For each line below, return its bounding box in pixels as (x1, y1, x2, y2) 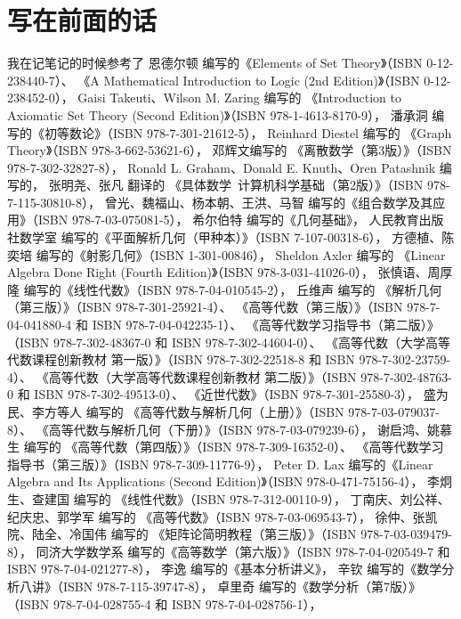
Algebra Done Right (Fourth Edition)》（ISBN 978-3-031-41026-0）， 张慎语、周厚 (7, 263, 453, 281)
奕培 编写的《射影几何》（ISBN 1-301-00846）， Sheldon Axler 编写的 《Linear (7, 245, 446, 264)
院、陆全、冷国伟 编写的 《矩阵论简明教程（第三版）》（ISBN (7, 525, 357, 543)
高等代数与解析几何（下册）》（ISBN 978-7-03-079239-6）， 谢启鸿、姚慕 (48, 419, 452, 438)
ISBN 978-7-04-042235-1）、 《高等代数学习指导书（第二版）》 (92, 315, 440, 334)
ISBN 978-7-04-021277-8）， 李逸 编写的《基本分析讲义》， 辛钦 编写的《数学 (7, 559, 442, 578)
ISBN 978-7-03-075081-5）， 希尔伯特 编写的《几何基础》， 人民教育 (37, 210, 419, 229)
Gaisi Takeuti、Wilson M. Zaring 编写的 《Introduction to (77, 88, 401, 107)
